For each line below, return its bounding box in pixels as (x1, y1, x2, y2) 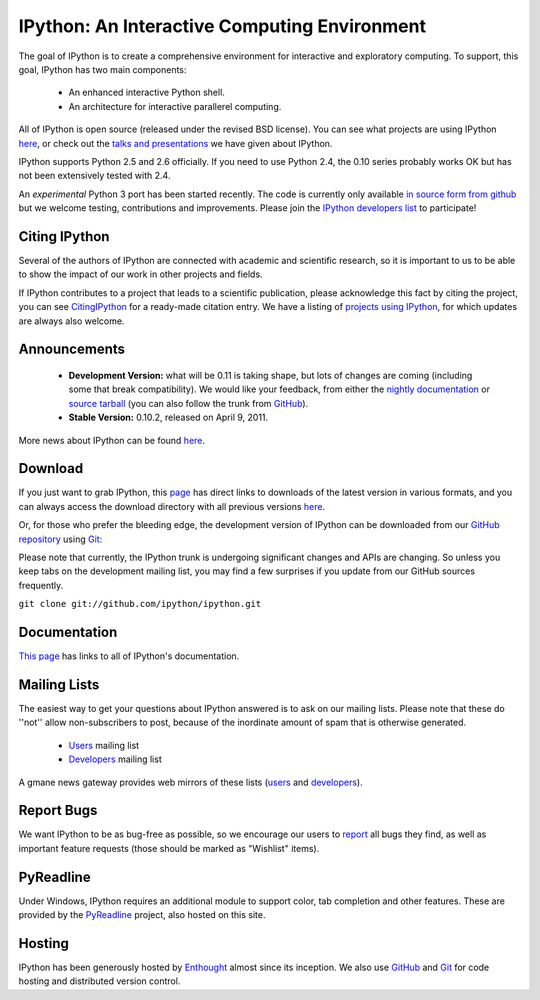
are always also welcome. (18, 315, 125, 327)
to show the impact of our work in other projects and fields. (18, 268, 264, 280)
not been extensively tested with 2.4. (18, 170, 171, 182)
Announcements (18, 341, 125, 358)
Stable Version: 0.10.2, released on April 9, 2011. (68, 411, 269, 424)
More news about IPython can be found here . (18, 434, 205, 446)
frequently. (18, 579, 64, 591)
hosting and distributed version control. (18, 975, 181, 987)
